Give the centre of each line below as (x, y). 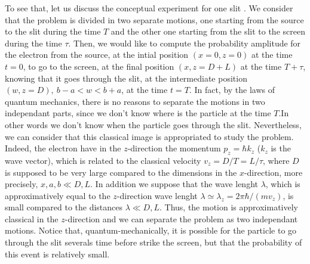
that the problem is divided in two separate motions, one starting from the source (154, 19)
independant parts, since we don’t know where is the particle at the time (138, 113)
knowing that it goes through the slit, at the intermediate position (126, 78)
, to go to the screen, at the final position (99, 66)
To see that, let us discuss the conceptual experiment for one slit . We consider (149, 8)
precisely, (22, 184)
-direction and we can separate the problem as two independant (181, 218)
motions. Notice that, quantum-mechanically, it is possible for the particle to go (151, 230)
